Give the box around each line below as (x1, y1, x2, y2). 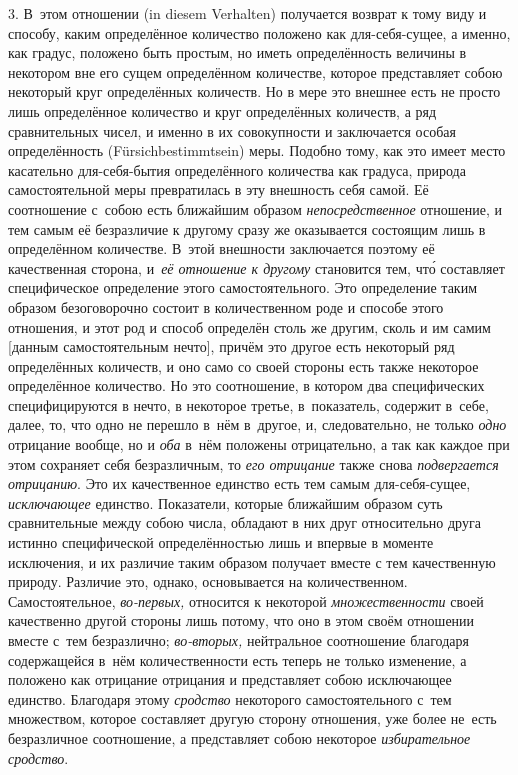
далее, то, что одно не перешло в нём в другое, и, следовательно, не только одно (8, 414, 507, 435)
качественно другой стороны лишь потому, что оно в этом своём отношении (8, 610, 475, 631)
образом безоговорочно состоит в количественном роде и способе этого (8, 296, 444, 317)
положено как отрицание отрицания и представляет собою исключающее (8, 669, 452, 690)
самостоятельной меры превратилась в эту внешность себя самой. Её (8, 179, 429, 200)
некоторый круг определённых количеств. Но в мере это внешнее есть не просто (8, 81, 501, 102)
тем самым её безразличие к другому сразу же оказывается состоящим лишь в (8, 218, 486, 239)
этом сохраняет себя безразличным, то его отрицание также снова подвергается (8, 453, 499, 474)
